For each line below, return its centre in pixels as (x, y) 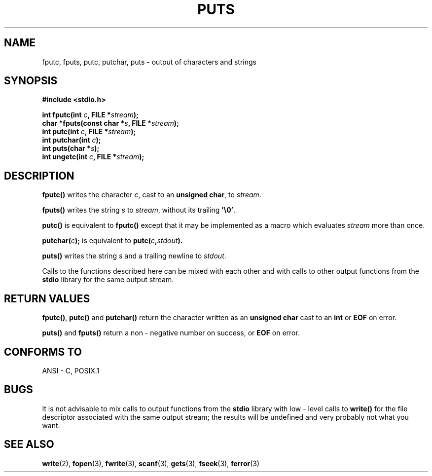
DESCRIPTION (39, 176)
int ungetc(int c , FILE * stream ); (93, 157)
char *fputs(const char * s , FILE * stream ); (110, 123)
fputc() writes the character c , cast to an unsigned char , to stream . (152, 195)
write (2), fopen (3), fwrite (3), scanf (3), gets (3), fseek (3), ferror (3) (151, 463)
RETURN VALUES (47, 298)
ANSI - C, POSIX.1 (71, 370)
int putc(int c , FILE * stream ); (89, 132)
